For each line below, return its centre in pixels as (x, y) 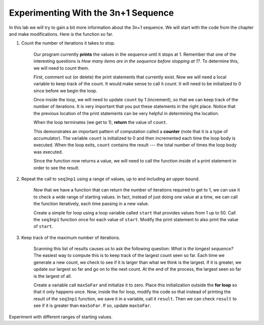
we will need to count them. (61, 68)
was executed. (48, 152)
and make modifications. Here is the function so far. (61, 34)
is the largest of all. (53, 276)
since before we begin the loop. (66, 91)
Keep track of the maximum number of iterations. (71, 237)
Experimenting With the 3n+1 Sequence (91, 13)
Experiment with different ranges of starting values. (61, 317)
